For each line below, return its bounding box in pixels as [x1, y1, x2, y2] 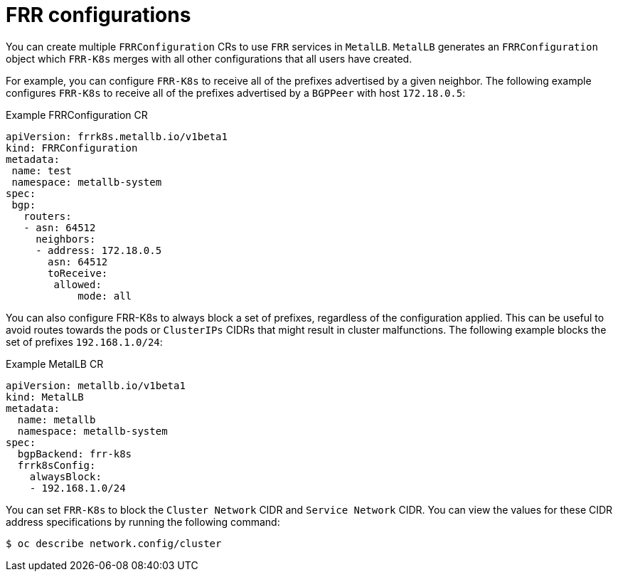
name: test [11, 164, 72, 176]
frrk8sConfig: [17, 459, 96, 471]
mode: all [78, 290, 132, 302]
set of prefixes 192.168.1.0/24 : [6, 335, 163, 348]
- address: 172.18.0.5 [36, 244, 162, 256]
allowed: [53, 278, 102, 290]
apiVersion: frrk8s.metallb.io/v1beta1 [6, 130, 228, 142]
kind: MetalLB [6, 391, 84, 403]
